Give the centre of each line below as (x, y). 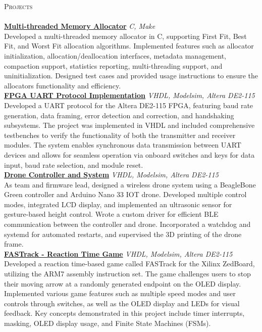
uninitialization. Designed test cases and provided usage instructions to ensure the (131, 76)
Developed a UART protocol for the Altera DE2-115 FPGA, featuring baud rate (129, 105)
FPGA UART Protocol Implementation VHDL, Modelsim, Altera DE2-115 (129, 95)
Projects (18, 6)
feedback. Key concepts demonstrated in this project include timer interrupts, (124, 313)
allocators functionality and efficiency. (63, 85)
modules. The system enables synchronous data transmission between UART (123, 145)
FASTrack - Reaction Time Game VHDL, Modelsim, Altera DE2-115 (118, 253)
